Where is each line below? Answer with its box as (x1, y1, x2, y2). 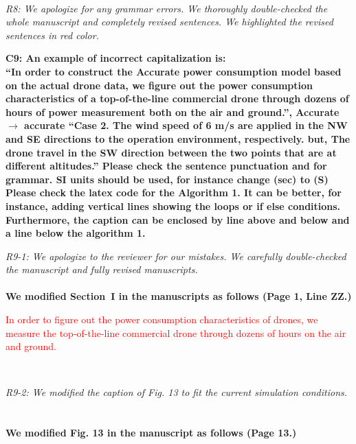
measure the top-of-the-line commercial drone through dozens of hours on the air (5, 325, 346, 340)
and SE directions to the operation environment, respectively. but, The (5, 131, 351, 145)
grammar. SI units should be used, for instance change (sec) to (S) (5, 172, 329, 186)
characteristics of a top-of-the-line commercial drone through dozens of (5, 91, 349, 106)
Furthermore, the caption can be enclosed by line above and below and (5, 212, 350, 226)
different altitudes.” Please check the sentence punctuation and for (5, 159, 327, 173)
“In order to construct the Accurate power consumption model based (5, 64, 342, 78)
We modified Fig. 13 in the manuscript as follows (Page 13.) (5, 425, 297, 440)
